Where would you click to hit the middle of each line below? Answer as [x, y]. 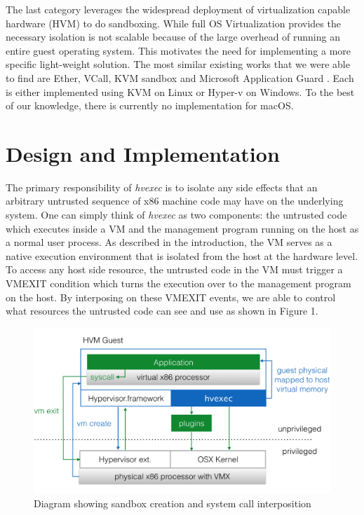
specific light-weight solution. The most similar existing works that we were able [178, 64]
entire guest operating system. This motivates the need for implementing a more [178, 50]
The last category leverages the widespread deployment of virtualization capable [178, 9]
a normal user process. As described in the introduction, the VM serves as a [169, 242]
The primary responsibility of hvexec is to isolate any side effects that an [162, 187]
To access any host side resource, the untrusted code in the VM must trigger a [174, 269]
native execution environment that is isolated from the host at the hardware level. [182, 255]
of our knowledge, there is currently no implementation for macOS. [150, 105]
